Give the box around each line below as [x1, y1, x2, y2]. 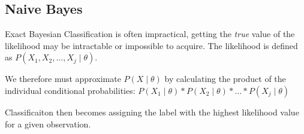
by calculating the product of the [164, 72, 286, 85]
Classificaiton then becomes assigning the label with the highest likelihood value [5, 105, 299, 118]
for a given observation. [5, 117, 91, 130]
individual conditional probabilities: [5, 84, 136, 96]
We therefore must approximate [5, 72, 121, 85]
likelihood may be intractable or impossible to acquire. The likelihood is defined [5, 39, 298, 51]
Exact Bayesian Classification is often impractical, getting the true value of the [5, 28, 295, 40]
